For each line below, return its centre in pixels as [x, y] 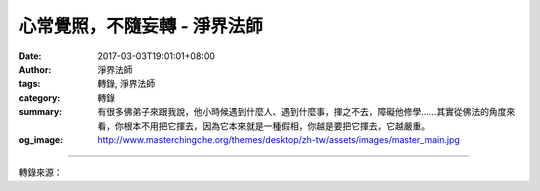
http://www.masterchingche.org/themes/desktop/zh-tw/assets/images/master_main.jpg [278, 139]
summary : [40, 112]
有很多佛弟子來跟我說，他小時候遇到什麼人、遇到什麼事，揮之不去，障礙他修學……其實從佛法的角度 [302, 112]
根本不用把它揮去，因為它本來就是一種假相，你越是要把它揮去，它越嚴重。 [276, 126]
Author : [35, 69]
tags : [29, 84]
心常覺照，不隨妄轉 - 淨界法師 [141, 26]
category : [39, 97]
